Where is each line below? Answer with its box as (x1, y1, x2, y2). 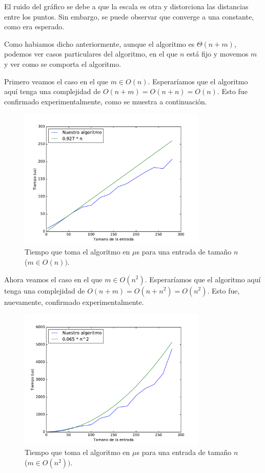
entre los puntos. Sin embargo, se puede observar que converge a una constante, (4, 11, 254, 22)
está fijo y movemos (187, 48, 249, 59)
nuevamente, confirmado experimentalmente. (4, 296, 144, 307)
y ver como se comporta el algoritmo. (4, 58, 121, 69)
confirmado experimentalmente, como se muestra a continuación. (4, 96, 207, 106)
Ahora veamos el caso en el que (4, 274, 103, 284)
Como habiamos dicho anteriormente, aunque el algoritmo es (4, 38, 195, 49)
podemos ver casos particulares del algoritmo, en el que (4, 48, 178, 59)
